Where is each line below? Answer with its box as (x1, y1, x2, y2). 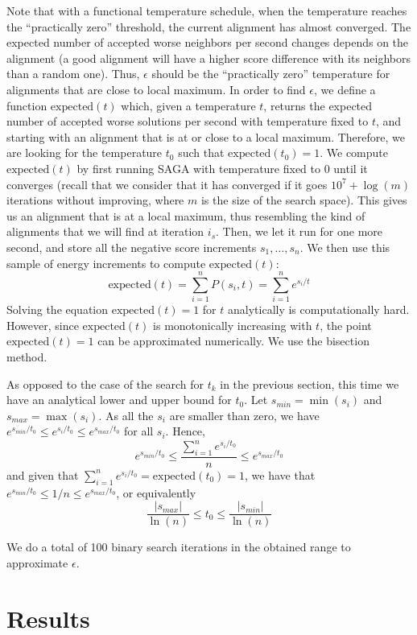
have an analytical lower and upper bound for (6, 391, 232, 408)
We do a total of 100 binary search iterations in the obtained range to (6, 538, 351, 555)
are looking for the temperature (6, 144, 163, 161)
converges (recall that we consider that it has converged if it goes (6, 175, 328, 192)
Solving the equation (6, 301, 109, 318)
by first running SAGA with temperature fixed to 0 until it (76, 159, 368, 176)
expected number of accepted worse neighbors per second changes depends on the (6, 34, 409, 51)
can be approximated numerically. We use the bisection (97, 332, 370, 349)
